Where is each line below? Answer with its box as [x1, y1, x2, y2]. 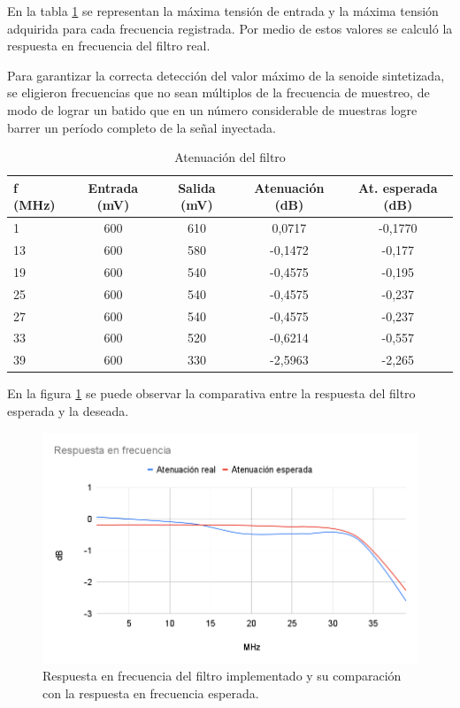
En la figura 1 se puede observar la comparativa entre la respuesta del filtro [7, 384, 416, 403]
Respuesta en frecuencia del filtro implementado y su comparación [42, 666, 402, 685]
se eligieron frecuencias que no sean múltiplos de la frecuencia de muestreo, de [7, 83, 430, 102]
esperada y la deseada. [7, 401, 129, 419]
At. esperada [358, 178, 438, 196]
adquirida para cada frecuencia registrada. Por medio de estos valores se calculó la [7, 19, 453, 37]
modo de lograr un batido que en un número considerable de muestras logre [7, 100, 418, 119]
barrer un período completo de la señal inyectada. [7, 118, 276, 136]
